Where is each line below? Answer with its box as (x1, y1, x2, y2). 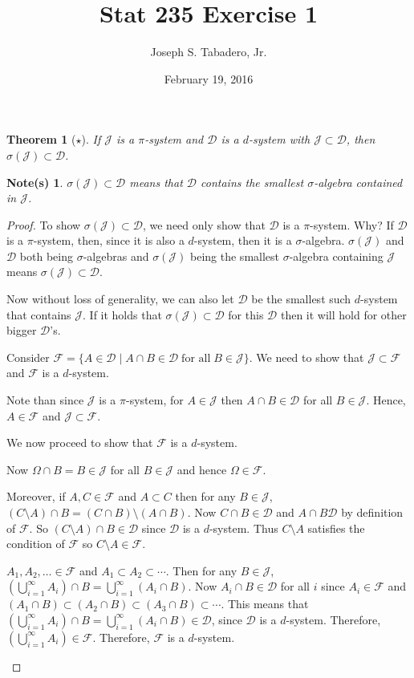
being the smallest (190, 247, 280, 264)
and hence (177, 461, 227, 477)
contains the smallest (201, 173, 304, 190)
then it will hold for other (280, 306, 407, 323)
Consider (6, 348, 50, 365)
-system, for (125, 392, 184, 408)
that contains (6, 306, 71, 323)
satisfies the (307, 519, 365, 536)
